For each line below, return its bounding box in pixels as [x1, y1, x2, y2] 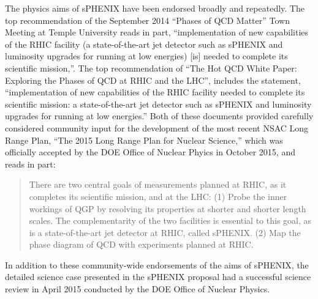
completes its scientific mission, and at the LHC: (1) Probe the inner [29, 190, 287, 202]
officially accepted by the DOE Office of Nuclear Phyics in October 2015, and [5, 146, 295, 158]
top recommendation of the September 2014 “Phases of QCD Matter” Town [5, 13, 290, 26]
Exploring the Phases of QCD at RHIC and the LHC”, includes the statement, [5, 73, 301, 86]
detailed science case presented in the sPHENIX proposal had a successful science [5, 270, 311, 283]
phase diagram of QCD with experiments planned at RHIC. [29, 238, 254, 251]
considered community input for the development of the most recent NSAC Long [5, 121, 309, 134]
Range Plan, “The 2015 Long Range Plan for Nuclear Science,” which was [5, 133, 283, 146]
